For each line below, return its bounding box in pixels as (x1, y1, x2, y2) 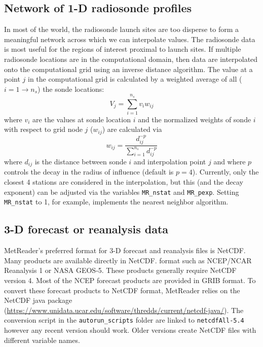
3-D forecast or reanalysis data (4, 221, 169, 237)
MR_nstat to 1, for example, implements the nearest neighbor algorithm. (4, 196, 229, 207)
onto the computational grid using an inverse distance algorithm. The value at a (4, 63, 253, 74)
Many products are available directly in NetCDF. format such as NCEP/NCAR (4, 255, 252, 265)
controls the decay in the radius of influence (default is (4, 166, 174, 177)
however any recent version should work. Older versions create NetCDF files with (4, 324, 256, 335)
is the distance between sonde (34, 156, 127, 166)
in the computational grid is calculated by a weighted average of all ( (28, 74, 242, 84)
